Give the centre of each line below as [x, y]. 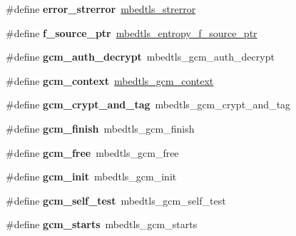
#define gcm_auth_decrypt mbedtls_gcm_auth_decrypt [140, 57]
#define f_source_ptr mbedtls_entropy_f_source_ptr [132, 32]
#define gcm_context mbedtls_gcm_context [110, 80]
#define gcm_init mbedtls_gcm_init [91, 176]
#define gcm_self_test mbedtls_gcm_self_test [116, 200]
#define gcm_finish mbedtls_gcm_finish [100, 128]
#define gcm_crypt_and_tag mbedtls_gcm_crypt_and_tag [148, 104]
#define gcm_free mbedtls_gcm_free [92, 152]
